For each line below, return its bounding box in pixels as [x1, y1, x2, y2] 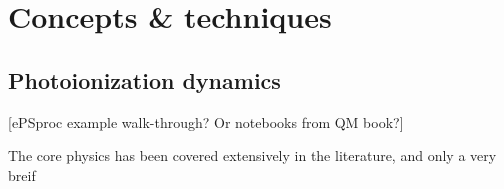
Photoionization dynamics [8, 64, 281, 95]
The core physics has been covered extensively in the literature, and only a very [8, 145, 497, 166]
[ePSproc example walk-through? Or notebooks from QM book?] [8, 111, 404, 132]
